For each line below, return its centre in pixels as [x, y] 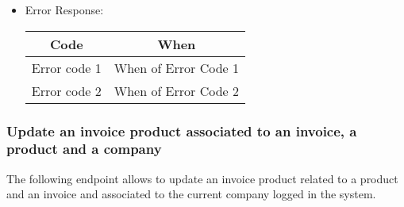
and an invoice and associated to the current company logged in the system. [191, 194]
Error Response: [64, 10]
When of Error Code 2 [176, 90]
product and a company [84, 149]
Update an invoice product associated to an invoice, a [182, 130]
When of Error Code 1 [176, 67]
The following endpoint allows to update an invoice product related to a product [202, 178]
